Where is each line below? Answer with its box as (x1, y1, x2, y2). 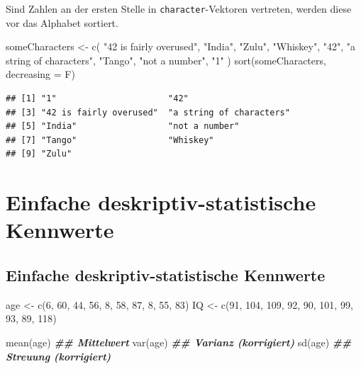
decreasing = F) (6, 67, 75, 81)
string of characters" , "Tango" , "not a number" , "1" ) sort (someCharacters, (6, 52, 326, 67)
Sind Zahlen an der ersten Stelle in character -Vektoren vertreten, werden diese (6, 1, 352, 16)
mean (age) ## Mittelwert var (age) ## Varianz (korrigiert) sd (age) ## (6, 334, 352, 349)
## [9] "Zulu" (6, 149, 72, 159)
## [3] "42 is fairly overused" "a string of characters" (6, 107, 290, 118)
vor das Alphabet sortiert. (6, 15, 118, 30)
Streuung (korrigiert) (6, 348, 111, 363)
